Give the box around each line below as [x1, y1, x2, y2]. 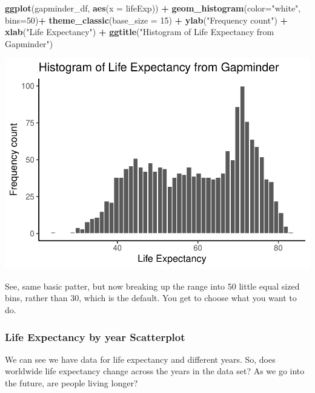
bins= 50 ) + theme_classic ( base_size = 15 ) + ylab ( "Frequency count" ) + [5, 13, 288, 26]
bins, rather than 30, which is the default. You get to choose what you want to [5, 291, 297, 304]
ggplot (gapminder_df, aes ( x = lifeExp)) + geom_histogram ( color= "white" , [5, 2, 301, 14]
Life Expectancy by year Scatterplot [5, 329, 185, 344]
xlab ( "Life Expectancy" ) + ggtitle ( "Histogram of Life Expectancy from [5, 25, 274, 38]
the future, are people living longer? [5, 377, 138, 389]
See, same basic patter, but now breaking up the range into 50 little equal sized [5, 279, 300, 292]
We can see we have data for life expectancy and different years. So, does [5, 352, 276, 365]
